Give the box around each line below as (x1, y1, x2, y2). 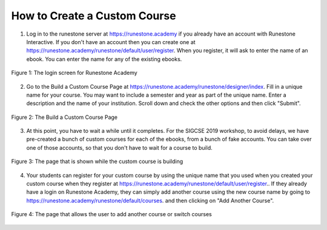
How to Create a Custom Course (11, 9, 176, 22)
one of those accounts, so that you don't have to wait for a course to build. (26, 144, 213, 151)
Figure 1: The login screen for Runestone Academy (11, 69, 137, 77)
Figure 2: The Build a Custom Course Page (11, 113, 118, 121)
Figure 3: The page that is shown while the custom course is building (11, 158, 183, 165)
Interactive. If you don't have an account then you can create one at (26, 38, 196, 45)
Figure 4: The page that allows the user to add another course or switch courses (11, 211, 212, 218)
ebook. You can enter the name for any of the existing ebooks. (26, 55, 182, 63)
